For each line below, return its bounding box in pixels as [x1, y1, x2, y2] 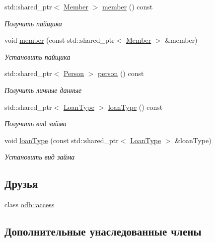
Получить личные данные [4, 84, 82, 95]
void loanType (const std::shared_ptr [4, 135, 119, 145]
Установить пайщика [4, 51, 71, 62]
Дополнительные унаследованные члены [4, 224, 202, 239]
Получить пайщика [4, 18, 62, 28]
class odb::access [4, 199, 55, 210]
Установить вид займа [4, 152, 75, 162]
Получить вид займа [4, 118, 67, 129]
